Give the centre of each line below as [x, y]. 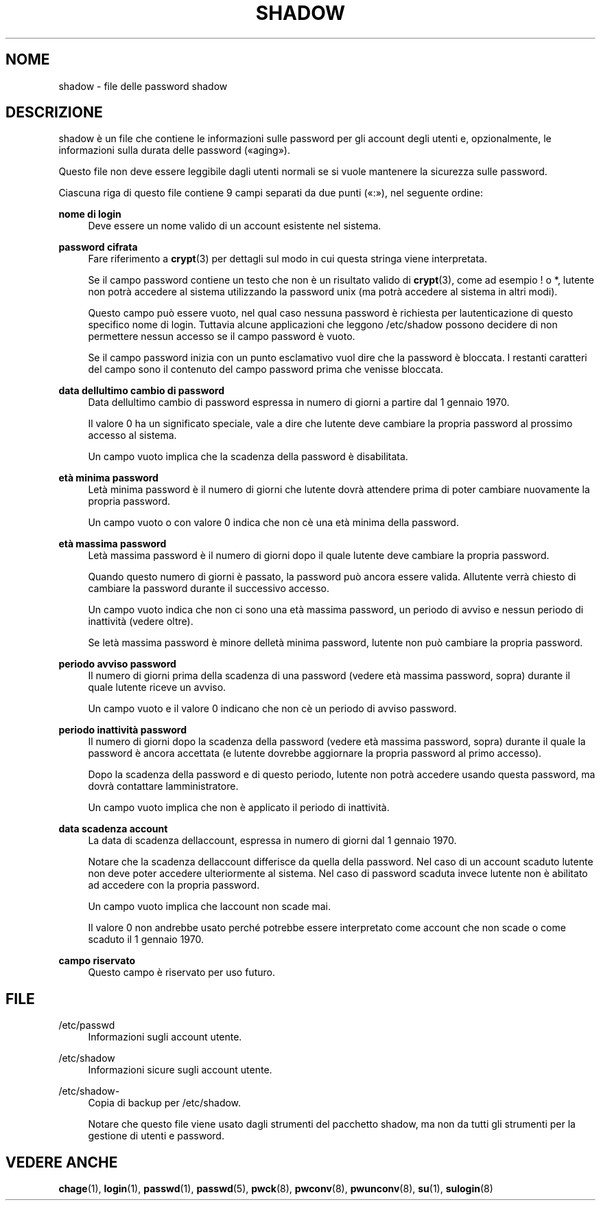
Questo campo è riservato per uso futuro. [181, 972]
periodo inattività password [123, 730]
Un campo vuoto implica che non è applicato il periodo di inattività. [239, 808]
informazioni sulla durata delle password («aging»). [174, 150]
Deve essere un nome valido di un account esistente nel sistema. [235, 226]
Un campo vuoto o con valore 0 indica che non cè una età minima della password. [273, 523]
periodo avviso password [117, 664]
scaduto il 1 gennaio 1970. [146, 940]
